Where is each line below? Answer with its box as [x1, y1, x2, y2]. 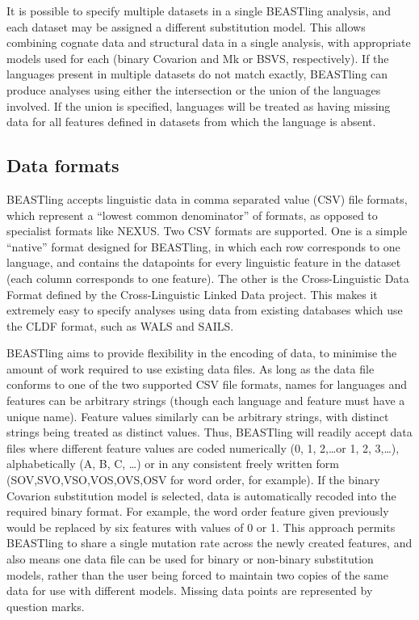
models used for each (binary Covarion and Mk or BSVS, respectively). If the [6, 49, 389, 66]
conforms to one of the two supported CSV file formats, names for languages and [6, 376, 407, 393]
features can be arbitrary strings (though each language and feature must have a [6, 392, 405, 409]
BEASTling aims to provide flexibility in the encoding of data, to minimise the [6, 344, 397, 361]
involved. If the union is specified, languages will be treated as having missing [6, 97, 391, 114]
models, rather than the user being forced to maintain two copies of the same [6, 566, 388, 583]
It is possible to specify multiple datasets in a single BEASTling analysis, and [6, 2, 391, 19]
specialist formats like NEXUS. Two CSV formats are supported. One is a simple [6, 222, 408, 239]
